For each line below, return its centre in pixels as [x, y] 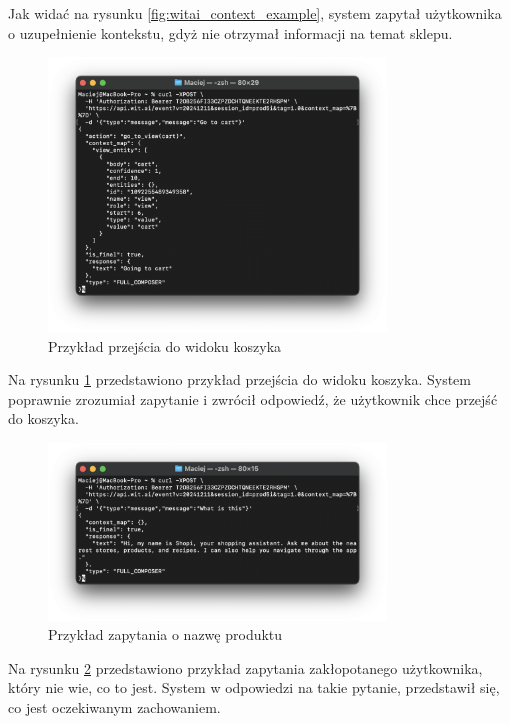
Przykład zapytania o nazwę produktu [165, 634]
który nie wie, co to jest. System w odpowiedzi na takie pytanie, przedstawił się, [254, 687]
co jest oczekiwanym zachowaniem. [114, 706]
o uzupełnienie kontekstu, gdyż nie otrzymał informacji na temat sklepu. [230, 32]
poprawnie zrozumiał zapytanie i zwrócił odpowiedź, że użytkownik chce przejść [253, 398]
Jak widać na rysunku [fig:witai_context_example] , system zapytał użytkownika [255, 13]
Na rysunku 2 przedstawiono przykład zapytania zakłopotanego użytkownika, [245, 667]
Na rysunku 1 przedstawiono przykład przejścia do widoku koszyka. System [239, 379]
